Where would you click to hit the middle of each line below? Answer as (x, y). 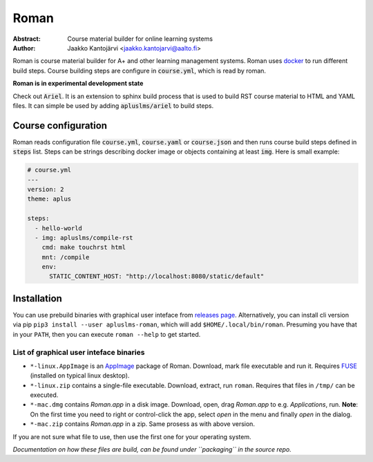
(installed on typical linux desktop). (80, 376)
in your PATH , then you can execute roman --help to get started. (107, 334)
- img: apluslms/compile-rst (84, 238)
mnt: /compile (66, 257)
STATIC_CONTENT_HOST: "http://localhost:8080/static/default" (157, 276)
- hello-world (59, 228)
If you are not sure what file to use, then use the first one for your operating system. (132, 436)
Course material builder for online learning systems (140, 39)
